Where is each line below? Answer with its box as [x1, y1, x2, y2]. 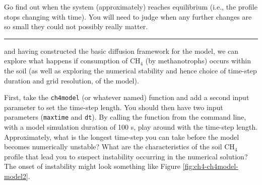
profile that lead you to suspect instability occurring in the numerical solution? [4, 151, 248, 161]
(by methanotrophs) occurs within [145, 55, 251, 66]
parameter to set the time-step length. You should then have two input [4, 102, 223, 112]
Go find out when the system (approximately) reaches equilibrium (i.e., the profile [4, 2, 257, 12]
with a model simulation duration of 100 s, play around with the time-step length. [4, 122, 258, 132]
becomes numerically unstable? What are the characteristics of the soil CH [4, 141, 235, 152]
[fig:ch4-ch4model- [182, 161, 238, 171]
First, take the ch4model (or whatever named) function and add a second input [4, 92, 249, 103]
